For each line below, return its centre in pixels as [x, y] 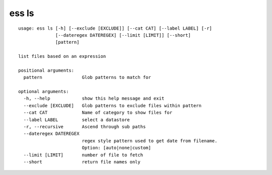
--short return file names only [82, 162]
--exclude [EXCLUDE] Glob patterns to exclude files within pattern [112, 105]
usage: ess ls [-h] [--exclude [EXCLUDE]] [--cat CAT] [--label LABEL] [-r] [115, 28]
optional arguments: [44, 92]
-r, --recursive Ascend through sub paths [85, 127]
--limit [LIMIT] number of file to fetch [83, 155]
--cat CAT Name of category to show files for [98, 113]
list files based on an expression [62, 56]
